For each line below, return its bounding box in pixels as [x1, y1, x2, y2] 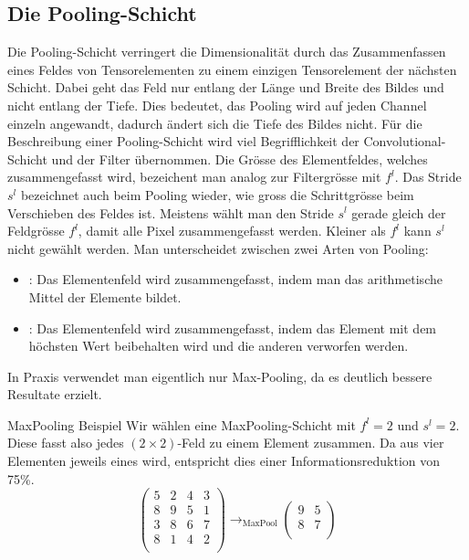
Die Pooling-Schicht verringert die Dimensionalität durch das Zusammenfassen [7, 42, 446, 61]
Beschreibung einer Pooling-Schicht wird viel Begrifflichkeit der [7, 132, 360, 151]
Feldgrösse [7, 221, 65, 240]
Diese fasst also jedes [7, 433, 124, 452]
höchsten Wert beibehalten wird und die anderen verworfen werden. [28, 336, 409, 355]
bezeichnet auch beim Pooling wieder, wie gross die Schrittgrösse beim [20, 185, 414, 204]
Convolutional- [363, 132, 446, 151]
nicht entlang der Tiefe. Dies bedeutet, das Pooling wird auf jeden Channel [7, 95, 427, 114]
